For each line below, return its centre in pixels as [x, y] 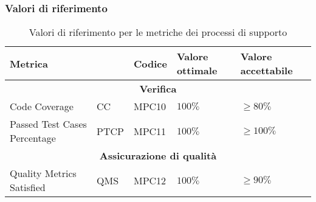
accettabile [266, 71]
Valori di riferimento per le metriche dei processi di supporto [158, 32]
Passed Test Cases [48, 124]
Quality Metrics [43, 173]
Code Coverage [42, 106]
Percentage [33, 138]
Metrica [29, 63]
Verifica [158, 89]
